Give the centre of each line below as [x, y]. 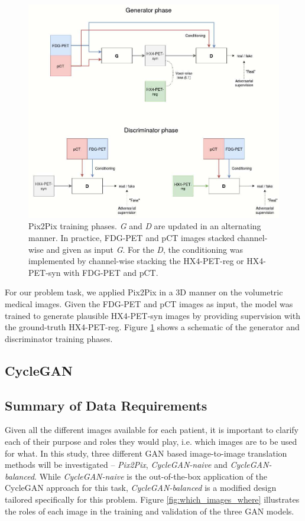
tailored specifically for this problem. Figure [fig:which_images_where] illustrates [152, 499]
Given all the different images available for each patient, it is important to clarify [152, 430]
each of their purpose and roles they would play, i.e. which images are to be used [151, 441]
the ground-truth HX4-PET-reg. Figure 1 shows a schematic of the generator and [152, 327]
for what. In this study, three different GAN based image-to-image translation [146, 453]
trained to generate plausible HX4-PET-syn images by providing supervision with [152, 315]
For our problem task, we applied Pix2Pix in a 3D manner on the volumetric [144, 292]
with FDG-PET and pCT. [111, 272]
